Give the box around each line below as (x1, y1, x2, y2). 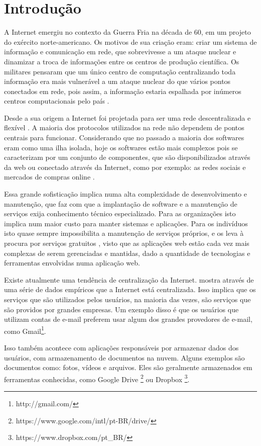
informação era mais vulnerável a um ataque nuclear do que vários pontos (4, 76, 231, 86)
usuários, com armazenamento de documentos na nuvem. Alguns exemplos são (4, 352, 245, 363)
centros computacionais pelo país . (4, 96, 109, 106)
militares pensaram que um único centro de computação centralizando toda (4, 66, 236, 76)
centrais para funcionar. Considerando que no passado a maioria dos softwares (4, 132, 244, 143)
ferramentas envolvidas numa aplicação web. (4, 257, 140, 268)
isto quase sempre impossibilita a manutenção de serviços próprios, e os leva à (4, 228, 244, 238)
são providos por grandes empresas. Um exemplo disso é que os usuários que (4, 304, 239, 314)
